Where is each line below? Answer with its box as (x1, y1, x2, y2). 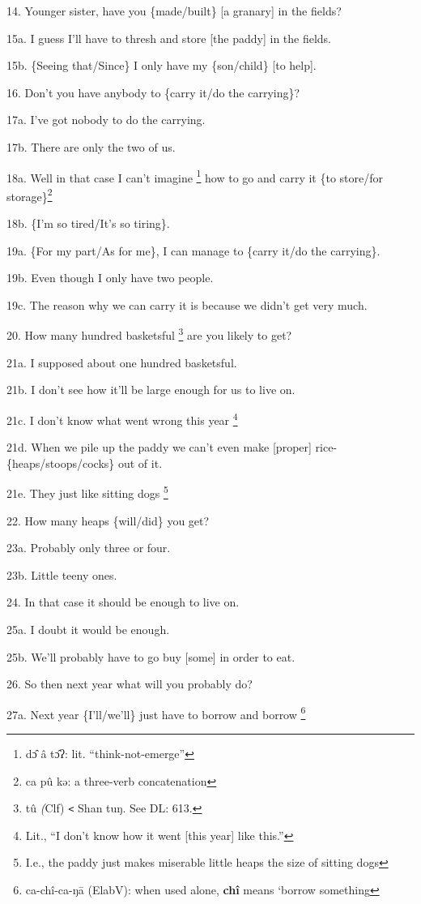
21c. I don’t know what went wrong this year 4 (6, 409, 238, 428)
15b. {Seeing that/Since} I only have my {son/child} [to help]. (6, 57, 317, 74)
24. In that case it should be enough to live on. (6, 593, 240, 611)
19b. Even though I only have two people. (6, 269, 214, 286)
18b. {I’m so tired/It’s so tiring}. (6, 215, 170, 232)
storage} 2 (6, 185, 53, 204)
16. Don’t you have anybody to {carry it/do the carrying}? (6, 84, 300, 101)
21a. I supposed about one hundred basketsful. (6, 353, 237, 371)
